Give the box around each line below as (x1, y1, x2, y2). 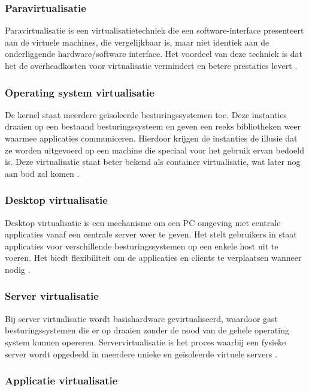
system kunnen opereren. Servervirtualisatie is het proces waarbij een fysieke (5, 335, 286, 348)
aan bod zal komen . (5, 167, 80, 179)
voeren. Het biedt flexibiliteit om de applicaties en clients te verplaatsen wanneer (5, 251, 302, 264)
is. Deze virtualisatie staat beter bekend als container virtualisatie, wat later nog (5, 155, 301, 168)
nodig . (5, 263, 31, 275)
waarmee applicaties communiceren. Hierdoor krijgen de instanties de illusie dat (5, 132, 298, 144)
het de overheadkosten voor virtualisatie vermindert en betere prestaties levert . (5, 59, 298, 71)
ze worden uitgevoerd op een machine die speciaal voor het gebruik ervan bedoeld (5, 143, 304, 156)
